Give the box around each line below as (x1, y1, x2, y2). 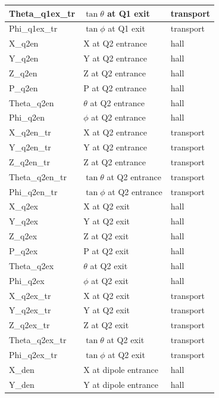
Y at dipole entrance (83, 378, 158, 390)
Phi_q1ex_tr (9, 22, 58, 35)
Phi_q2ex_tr (9, 348, 58, 360)
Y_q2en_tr (9, 141, 51, 153)
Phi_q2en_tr (9, 185, 58, 198)
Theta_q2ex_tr (9, 334, 67, 346)
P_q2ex (9, 245, 38, 257)
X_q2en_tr (9, 126, 51, 138)
